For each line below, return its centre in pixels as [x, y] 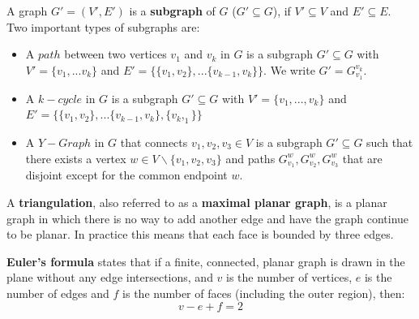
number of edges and [58, 293]
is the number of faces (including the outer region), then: [264, 293]
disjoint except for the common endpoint [126, 175]
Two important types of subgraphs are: [103, 26]
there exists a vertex [76, 158]
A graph [27, 11]
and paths [250, 158]
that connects [154, 142]
